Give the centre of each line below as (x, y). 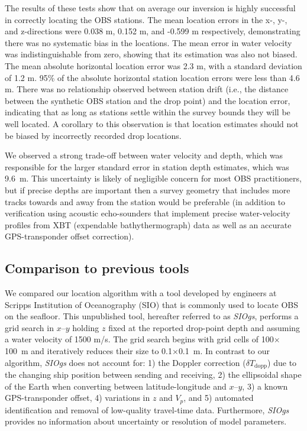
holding (86, 327)
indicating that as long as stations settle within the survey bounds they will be (148, 112)
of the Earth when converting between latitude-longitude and (116, 386)
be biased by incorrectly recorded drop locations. (93, 135)
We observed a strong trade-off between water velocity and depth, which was (144, 155)
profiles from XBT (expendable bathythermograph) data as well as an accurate (148, 224)
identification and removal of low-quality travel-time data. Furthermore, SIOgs (147, 409)
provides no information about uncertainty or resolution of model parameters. (146, 421)
